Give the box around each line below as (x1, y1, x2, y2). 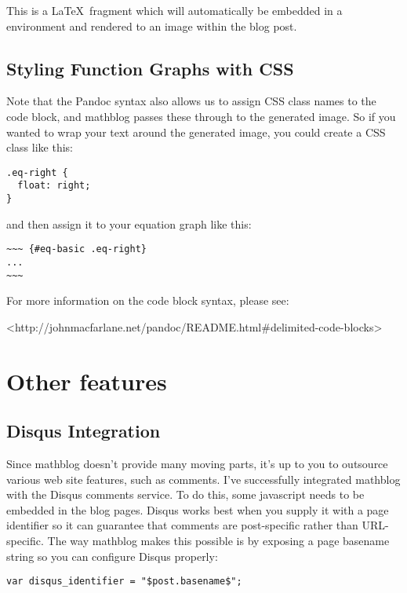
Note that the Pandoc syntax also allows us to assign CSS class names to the (6, 93, 376, 109)
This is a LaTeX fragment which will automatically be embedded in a (6, 2, 343, 18)
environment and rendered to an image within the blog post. (6, 17, 297, 34)
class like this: (6, 139, 73, 156)
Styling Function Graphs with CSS (6, 56, 294, 80)
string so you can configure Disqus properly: (6, 547, 218, 564)
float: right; (17, 180, 91, 192)
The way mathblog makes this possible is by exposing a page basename (47, 533, 390, 549)
